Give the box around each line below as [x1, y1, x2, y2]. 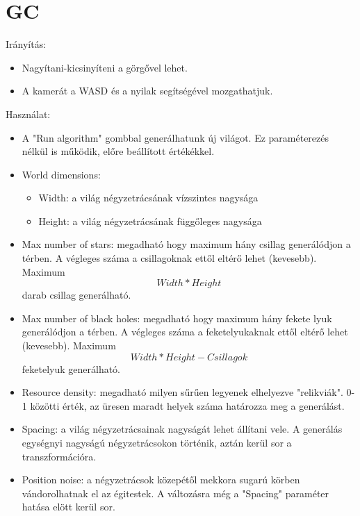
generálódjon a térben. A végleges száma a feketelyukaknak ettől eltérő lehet [22, 324, 348, 339]
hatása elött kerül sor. [22, 499, 115, 514]
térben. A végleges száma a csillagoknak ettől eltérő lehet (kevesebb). [22, 251, 317, 265]
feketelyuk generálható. [22, 361, 121, 376]
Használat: [6, 106, 51, 121]
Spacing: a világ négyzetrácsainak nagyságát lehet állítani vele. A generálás [22, 422, 343, 436]
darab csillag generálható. [22, 288, 131, 302]
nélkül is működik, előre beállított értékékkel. [22, 144, 215, 158]
